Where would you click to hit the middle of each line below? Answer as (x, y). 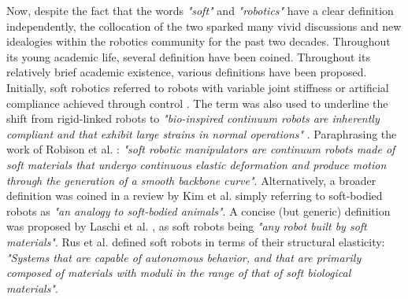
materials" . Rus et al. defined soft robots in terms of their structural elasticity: (196, 241)
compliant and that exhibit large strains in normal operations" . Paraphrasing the (202, 133)
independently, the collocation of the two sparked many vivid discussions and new (204, 26)
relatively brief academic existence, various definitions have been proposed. (187, 72)
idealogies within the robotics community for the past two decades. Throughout (198, 41)
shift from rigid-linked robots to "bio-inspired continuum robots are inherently (193, 118)
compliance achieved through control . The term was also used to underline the (197, 103)
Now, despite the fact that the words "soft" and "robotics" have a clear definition (200, 10)
